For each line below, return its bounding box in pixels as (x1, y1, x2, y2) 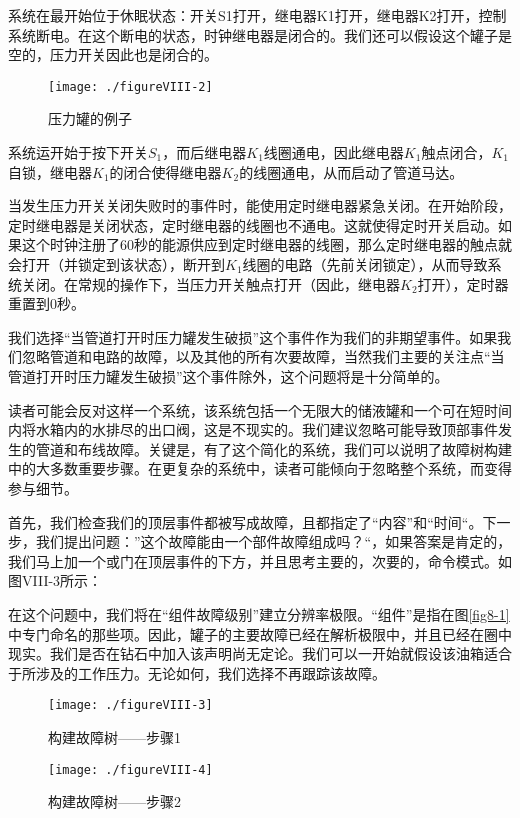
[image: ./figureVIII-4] (48, 762, 213, 777)
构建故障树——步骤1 (48, 726, 181, 747)
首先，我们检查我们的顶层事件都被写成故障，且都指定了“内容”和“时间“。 (8, 511, 483, 532)
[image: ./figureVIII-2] (48, 79, 213, 94)
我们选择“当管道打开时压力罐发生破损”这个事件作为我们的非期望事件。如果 (8, 326, 498, 347)
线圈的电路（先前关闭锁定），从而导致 (242, 254, 488, 274)
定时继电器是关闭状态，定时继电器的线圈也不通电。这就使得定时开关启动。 (8, 214, 498, 235)
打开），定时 (417, 273, 495, 294)
